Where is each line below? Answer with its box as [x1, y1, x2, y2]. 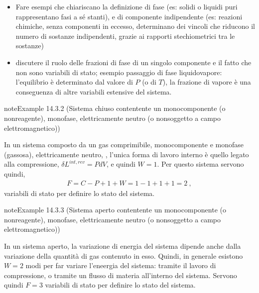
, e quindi [106, 159, 135, 169]
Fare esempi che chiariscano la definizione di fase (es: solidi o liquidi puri [15, 1, 238, 11]
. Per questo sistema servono [157, 159, 244, 169]
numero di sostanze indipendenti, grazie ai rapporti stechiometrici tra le [15, 30, 235, 41]
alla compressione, [4, 159, 59, 169]
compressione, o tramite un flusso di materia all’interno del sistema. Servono [4, 270, 237, 280]
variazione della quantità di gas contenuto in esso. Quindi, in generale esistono [4, 250, 243, 261]
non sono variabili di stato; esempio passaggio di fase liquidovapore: [15, 67, 222, 77]
